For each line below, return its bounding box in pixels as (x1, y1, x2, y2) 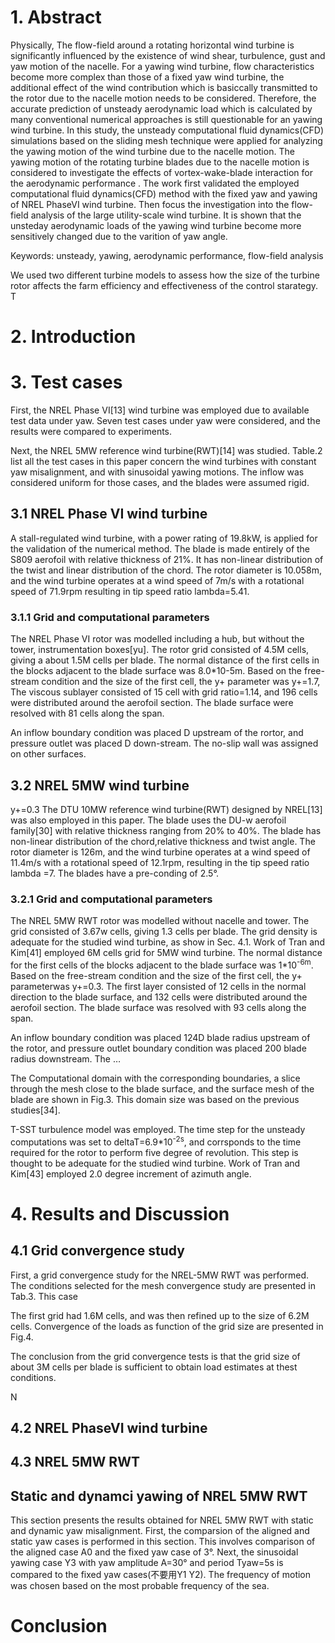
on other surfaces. (10, 748, 87, 760)
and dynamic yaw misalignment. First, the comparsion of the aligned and (10, 1525, 310, 1537)
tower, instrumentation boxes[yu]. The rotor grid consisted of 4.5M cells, (10, 644, 310, 656)
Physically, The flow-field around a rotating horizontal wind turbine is (10, 39, 295, 51)
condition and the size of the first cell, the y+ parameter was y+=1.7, (41, 676, 321, 688)
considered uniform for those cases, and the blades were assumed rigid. (10, 477, 310, 489)
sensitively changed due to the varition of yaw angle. (10, 230, 228, 242)
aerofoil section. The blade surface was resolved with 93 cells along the (10, 1001, 307, 1013)
